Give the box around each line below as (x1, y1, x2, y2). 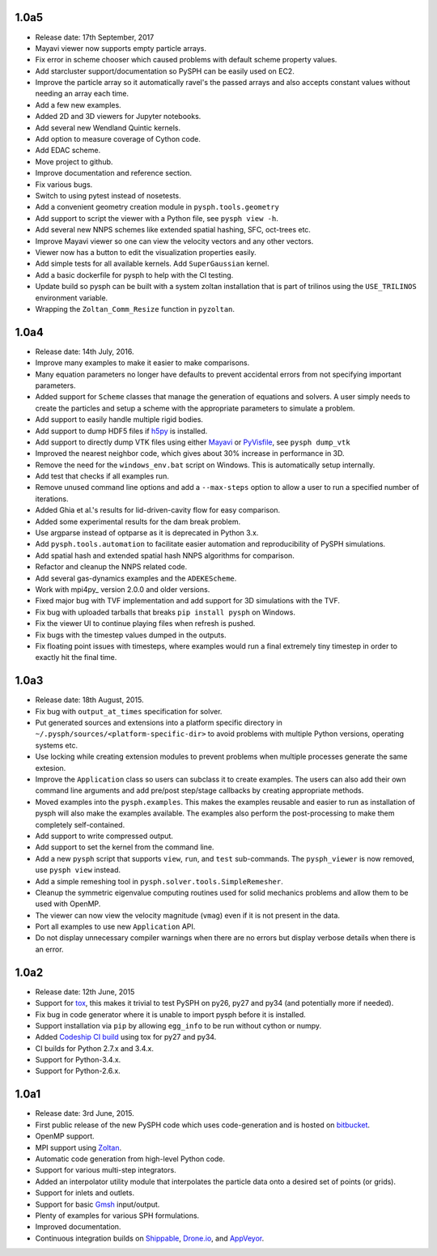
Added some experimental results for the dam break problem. (35, 517, 241, 526)
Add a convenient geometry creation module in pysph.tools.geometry (35, 202, 279, 212)
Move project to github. (35, 156, 113, 166)
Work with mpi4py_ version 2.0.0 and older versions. (35, 585, 210, 594)
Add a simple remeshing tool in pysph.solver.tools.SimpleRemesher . (35, 876, 283, 886)
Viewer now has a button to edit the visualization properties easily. (35, 247, 257, 257)
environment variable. (35, 292, 108, 303)
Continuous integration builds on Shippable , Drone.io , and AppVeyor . (35, 1233, 265, 1243)
